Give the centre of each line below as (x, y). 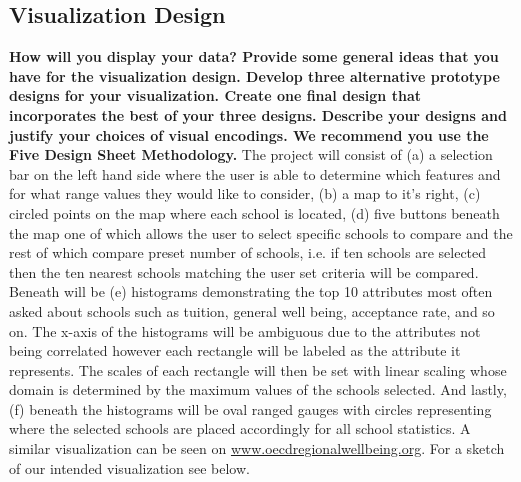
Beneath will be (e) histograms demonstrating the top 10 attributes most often (251, 291)
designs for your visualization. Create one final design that (215, 95)
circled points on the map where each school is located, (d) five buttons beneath (254, 212)
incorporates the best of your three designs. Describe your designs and (258, 114)
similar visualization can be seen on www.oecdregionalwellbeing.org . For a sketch (257, 448)
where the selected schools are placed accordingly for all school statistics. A (240, 428)
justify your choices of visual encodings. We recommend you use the (249, 134)
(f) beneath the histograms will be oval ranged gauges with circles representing (250, 408)
